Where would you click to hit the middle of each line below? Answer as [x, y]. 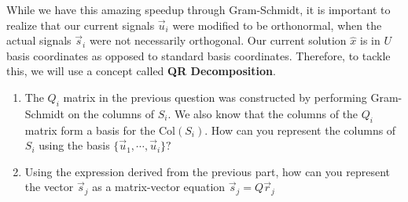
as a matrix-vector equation [159, 187]
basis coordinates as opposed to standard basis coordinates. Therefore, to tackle [198, 55]
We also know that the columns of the [266, 113]
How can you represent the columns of [303, 130]
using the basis [74, 145]
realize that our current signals [81, 25]
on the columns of [111, 113]
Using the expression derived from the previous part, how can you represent [208, 171]
